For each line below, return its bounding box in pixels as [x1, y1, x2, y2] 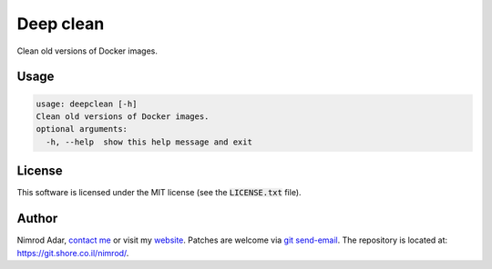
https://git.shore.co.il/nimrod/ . [16, 247, 129, 258]
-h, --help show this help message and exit [46, 136, 252, 147]
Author [16, 211, 58, 226]
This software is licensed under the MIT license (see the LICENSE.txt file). [16, 187, 302, 198]
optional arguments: [36, 124, 128, 134]
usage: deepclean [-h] [36, 98, 138, 109]
